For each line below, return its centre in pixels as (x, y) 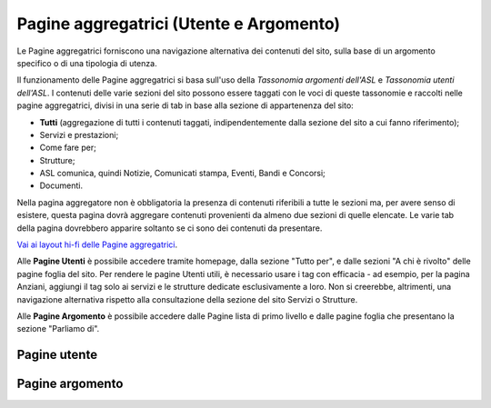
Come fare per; (68, 148)
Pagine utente (57, 355)
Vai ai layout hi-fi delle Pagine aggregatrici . (97, 244)
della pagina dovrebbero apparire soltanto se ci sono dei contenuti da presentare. (170, 228)
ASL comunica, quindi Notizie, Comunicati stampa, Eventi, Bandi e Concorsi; (183, 174)
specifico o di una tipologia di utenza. (87, 63)
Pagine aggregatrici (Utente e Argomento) (179, 24)
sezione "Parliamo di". (58, 329)
